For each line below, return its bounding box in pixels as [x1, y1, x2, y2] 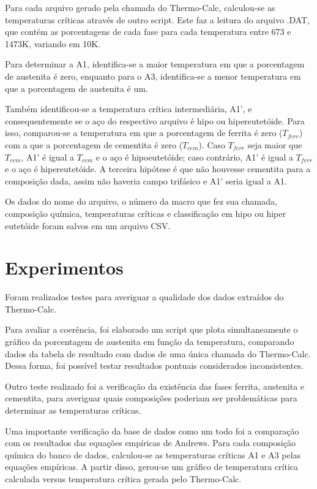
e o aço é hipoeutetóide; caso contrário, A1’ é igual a [95, 150, 293, 163]
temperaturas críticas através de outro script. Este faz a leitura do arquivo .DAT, [5, 13, 310, 26]
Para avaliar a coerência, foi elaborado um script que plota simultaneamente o [5, 323, 298, 336]
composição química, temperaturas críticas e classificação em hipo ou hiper [5, 207, 286, 219]
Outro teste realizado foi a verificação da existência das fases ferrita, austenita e [5, 379, 305, 392]
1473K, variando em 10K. [5, 37, 100, 50]
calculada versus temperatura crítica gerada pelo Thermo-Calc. [5, 472, 242, 485]
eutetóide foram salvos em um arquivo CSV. [5, 219, 171, 232]
